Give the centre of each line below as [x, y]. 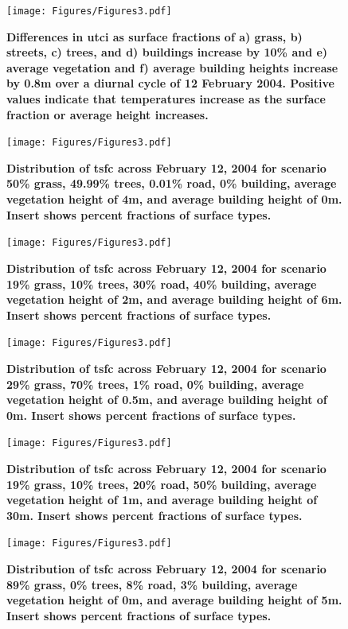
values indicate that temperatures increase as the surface [166, 99]
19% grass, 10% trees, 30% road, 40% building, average [162, 283]
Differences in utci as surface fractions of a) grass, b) [154, 36]
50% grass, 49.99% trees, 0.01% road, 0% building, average [172, 183]
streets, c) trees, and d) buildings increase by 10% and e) [167, 52]
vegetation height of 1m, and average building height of [162, 500]
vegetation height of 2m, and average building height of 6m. [174, 299]
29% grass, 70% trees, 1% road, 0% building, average [155, 384]
